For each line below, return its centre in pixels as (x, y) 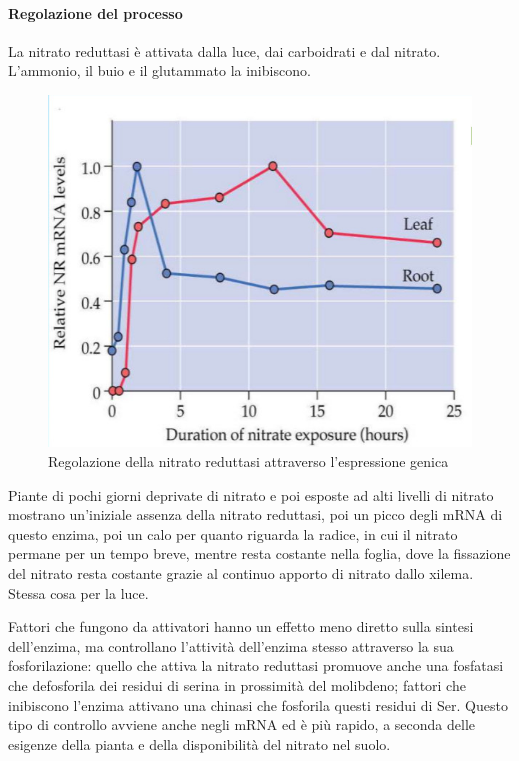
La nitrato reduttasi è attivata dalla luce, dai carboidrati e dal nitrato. (224, 50)
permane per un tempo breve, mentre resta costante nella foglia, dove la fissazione (259, 553)
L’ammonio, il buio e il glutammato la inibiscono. (159, 70)
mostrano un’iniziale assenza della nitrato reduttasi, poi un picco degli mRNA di (255, 514)
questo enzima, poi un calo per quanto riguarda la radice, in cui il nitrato (233, 533)
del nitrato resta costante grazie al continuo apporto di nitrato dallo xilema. (241, 573)
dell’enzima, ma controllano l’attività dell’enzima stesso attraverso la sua (231, 645)
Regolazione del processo (95, 12)
